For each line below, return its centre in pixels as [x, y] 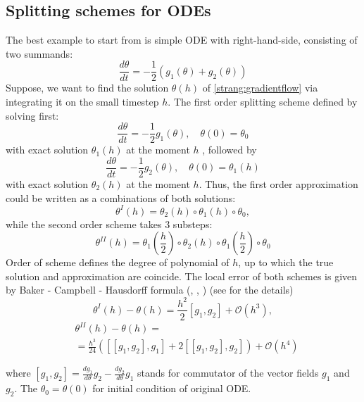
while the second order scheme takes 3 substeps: [109, 224]
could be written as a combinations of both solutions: [121, 197]
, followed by [230, 150]
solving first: [32, 115]
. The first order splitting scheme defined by [263, 102]
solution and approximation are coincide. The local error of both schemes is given [182, 276]
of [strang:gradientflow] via [260, 88]
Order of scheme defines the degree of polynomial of [118, 262]
